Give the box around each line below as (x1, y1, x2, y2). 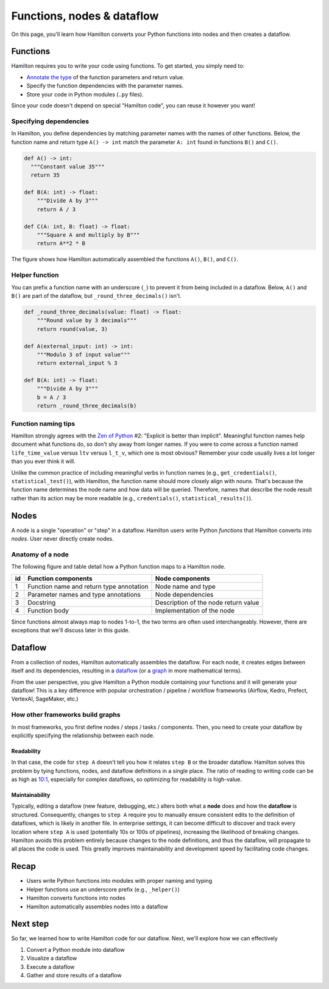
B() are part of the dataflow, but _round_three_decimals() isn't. (11, 292, 182, 299)
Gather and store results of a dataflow (26, 971, 122, 979)
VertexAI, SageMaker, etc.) (11, 696, 79, 703)
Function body (27, 606, 69, 614)
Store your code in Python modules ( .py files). (26, 90, 144, 98)
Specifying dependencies (11, 117, 90, 125)
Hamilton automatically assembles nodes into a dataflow (26, 903, 168, 910)
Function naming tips (11, 419, 76, 428)
